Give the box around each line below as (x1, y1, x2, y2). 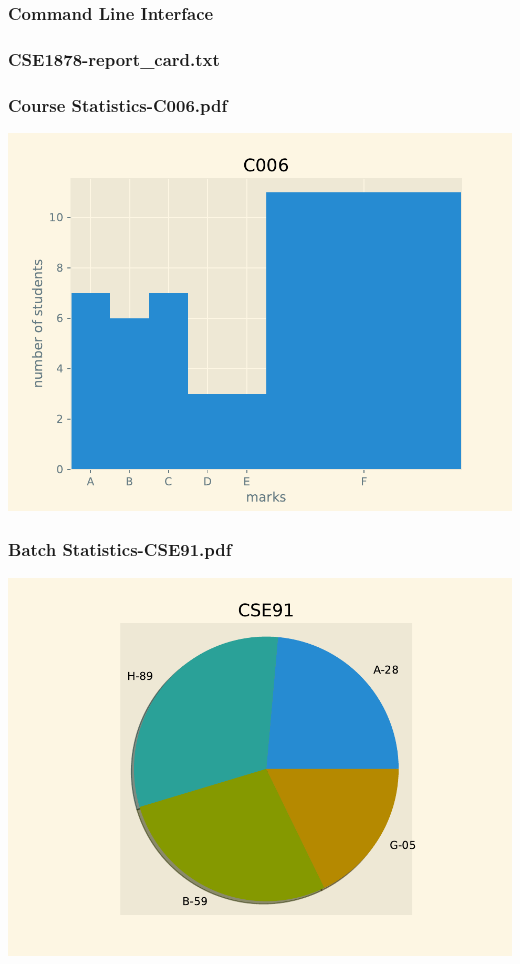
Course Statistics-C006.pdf (8, 92, 228, 117)
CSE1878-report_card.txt (8, 46, 220, 71)
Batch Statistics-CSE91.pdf (8, 537, 232, 562)
